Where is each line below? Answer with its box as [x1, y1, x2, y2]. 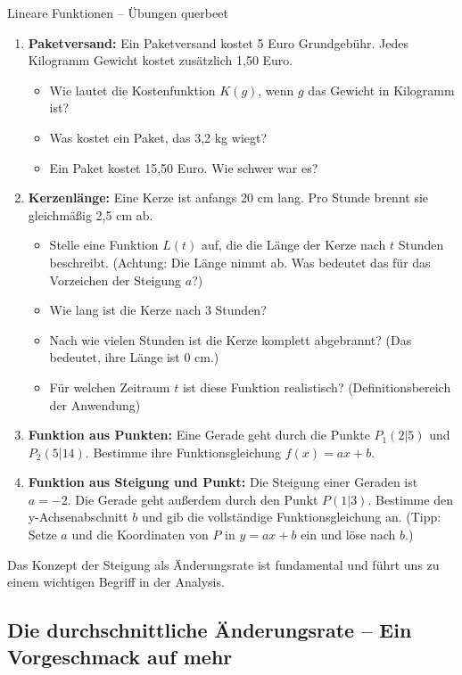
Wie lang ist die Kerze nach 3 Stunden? [49, 300, 267, 319]
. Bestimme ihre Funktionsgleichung [85, 442, 282, 461]
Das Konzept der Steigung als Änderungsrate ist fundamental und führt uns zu [7, 555, 440, 573]
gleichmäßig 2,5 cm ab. [28, 205, 153, 224]
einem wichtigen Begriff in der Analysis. [7, 572, 225, 591]
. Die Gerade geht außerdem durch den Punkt [67, 490, 318, 508]
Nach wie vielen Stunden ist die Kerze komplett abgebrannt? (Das [49, 330, 412, 349]
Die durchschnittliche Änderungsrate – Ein [7, 616, 412, 644]
